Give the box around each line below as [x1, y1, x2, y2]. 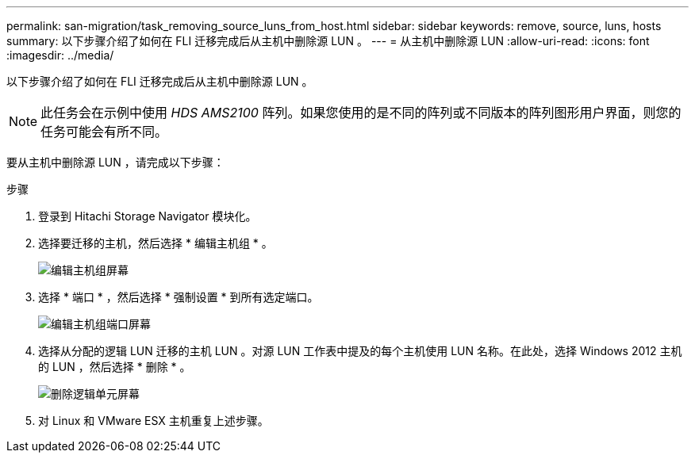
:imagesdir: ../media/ [6, 48, 114, 62]
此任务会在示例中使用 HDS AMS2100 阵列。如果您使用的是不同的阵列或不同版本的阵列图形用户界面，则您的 [40, 105, 682, 120]
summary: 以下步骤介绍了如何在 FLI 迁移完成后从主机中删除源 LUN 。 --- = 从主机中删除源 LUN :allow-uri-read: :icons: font [6, 34, 650, 48]
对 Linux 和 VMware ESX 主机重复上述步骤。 [38, 414, 269, 427]
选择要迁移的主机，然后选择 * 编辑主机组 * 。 [38, 236, 273, 250]
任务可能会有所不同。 [40, 124, 168, 140]
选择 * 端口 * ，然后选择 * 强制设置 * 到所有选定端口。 [38, 290, 319, 304]
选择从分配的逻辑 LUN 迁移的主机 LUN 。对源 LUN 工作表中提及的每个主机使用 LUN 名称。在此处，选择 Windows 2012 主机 [38, 344, 682, 358]
